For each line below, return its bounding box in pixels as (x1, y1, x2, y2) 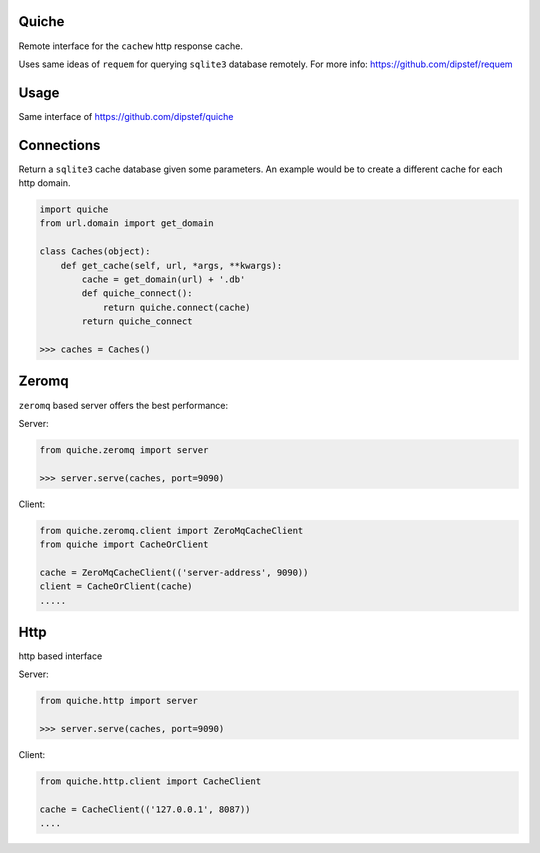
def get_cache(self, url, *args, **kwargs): (60, 260, 283, 271)
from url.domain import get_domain (39, 218, 214, 229)
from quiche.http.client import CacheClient (39, 776, 262, 787)
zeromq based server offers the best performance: (18, 399, 229, 411)
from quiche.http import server (39, 695, 199, 707)
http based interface (18, 650, 103, 662)
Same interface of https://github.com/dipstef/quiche (18, 110, 234, 122)
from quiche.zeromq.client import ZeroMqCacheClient (39, 525, 304, 536)
